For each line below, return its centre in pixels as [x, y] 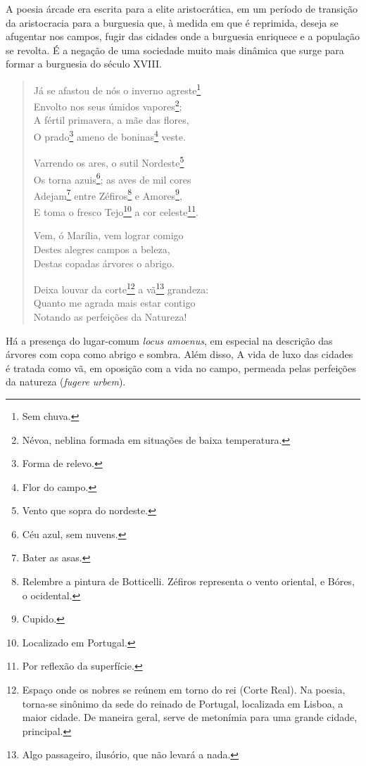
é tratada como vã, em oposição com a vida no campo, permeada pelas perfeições [181, 368]
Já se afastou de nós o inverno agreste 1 [117, 89]
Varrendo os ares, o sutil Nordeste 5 [109, 161]
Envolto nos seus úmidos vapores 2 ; [108, 105]
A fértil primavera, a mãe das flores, [111, 120]
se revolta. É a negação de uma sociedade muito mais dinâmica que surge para [175, 50]
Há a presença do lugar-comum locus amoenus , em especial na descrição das [169, 340]
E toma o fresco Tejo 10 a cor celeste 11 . [116, 211]
